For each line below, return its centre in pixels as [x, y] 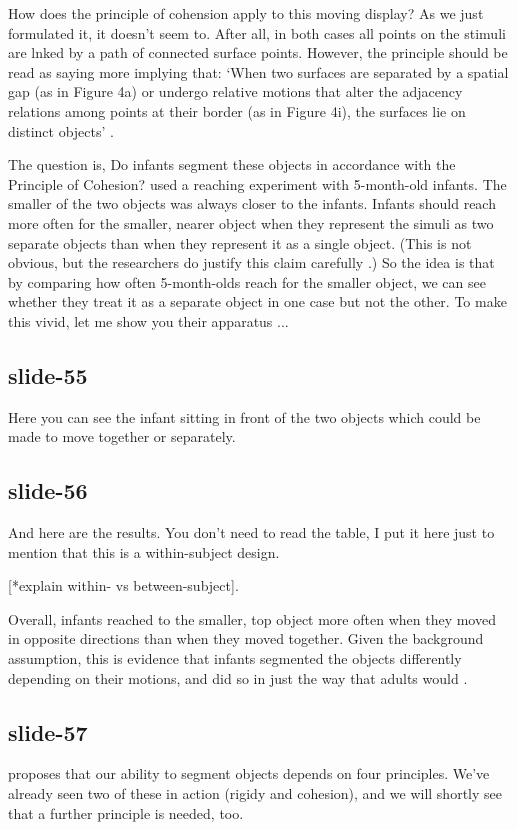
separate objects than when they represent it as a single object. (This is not [240, 242]
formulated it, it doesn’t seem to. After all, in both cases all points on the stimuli [257, 32]
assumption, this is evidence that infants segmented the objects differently [235, 658]
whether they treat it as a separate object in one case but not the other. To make [257, 301]
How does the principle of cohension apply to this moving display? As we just [246, 13]
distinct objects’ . [61, 130]
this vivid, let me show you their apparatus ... [148, 320]
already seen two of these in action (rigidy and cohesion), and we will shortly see [255, 793]
